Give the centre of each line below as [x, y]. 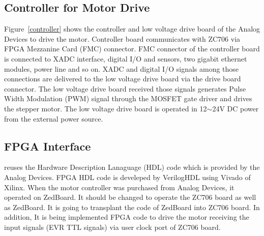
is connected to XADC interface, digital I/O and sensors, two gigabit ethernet [126, 58]
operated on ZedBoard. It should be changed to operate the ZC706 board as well [130, 197]
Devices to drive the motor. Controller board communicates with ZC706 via [122, 38]
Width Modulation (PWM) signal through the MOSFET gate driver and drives [128, 98]
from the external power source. [54, 118]
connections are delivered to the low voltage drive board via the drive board [123, 79]
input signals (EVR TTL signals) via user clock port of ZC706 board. [112, 227]
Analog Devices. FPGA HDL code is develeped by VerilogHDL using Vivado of [127, 177]
